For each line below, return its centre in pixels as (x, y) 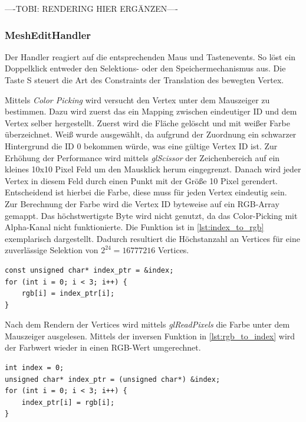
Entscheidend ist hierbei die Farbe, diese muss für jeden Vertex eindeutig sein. (146, 192)
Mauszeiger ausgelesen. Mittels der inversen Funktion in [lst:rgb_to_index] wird (150, 336)
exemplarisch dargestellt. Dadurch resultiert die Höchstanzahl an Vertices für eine (152, 238)
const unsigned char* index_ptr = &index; (89, 270)
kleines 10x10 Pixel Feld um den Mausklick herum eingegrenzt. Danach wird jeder (153, 169)
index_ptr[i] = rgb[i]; (68, 402)
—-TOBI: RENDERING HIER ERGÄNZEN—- (91, 8)
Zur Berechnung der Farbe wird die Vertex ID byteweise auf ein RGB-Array (142, 203)
